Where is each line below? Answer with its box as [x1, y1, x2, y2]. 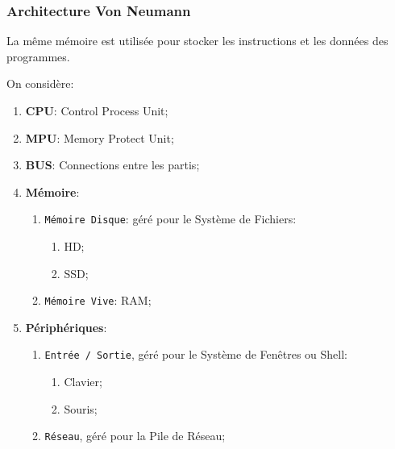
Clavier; [64, 373, 102, 390]
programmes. [6, 48, 70, 64]
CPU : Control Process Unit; [25, 102, 168, 118]
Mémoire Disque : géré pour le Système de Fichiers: [44, 210, 297, 227]
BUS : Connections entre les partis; [25, 156, 200, 173]
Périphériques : [25, 318, 107, 335]
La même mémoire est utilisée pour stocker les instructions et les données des [6, 32, 389, 49]
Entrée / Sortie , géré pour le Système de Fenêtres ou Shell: [44, 346, 347, 363]
